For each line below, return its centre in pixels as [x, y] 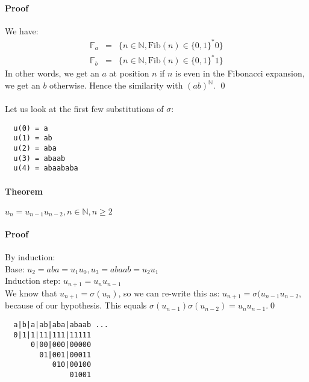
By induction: [30, 257]
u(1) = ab [33, 138]
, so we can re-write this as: [169, 293]
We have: [22, 30]
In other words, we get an [52, 73]
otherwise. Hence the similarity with [116, 85]
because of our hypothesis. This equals [76, 305]
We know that [31, 293]
